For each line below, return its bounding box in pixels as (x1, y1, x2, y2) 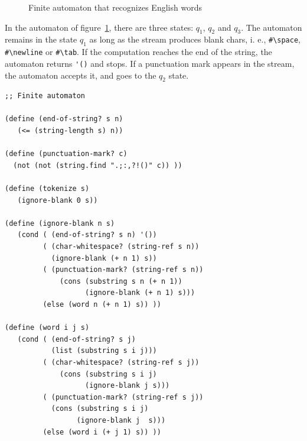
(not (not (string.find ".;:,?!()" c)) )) (13, 161, 182, 170)
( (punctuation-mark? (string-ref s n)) (43, 265, 204, 274)
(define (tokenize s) (5, 184, 90, 193)
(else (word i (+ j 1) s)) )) (43, 427, 161, 436)
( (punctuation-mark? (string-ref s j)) (43, 393, 204, 401)
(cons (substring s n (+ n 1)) (60, 277, 182, 286)
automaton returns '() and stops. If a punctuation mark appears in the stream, (5, 57, 295, 69)
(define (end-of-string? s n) (5, 115, 123, 124)
